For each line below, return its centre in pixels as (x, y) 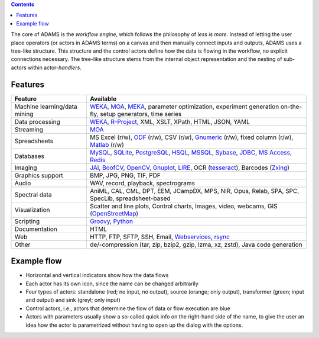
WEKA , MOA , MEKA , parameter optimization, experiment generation (184, 107)
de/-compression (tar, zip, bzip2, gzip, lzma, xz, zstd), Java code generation (196, 244)
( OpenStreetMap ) (114, 213)
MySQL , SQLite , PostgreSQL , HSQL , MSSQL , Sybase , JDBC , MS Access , (191, 152)
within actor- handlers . (55, 67)
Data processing (37, 121)
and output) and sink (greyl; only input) (73, 300)
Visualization (32, 210)
